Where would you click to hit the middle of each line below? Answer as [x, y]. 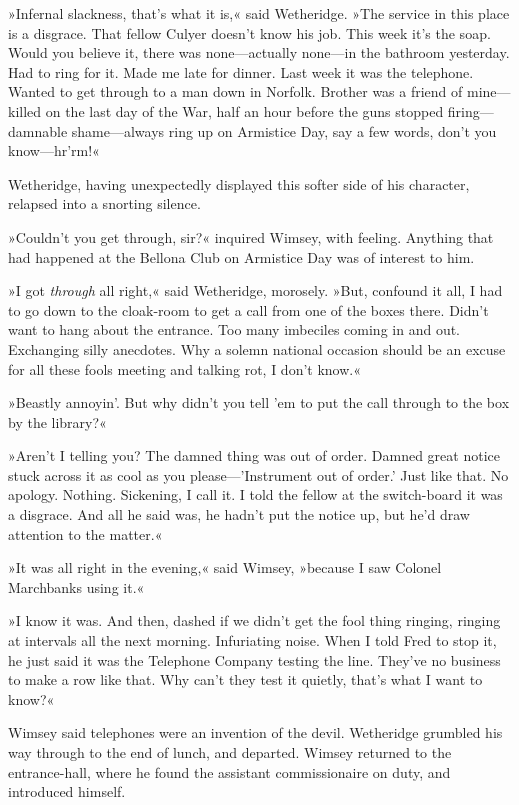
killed [25, 110]
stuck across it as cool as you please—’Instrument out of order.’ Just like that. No [258, 474]
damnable [38, 130]
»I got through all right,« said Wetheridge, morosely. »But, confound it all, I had [255, 290]
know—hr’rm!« [54, 150]
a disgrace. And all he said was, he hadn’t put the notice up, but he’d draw [239, 514]
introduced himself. [67, 791]
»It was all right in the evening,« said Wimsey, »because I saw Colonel [225, 567]
